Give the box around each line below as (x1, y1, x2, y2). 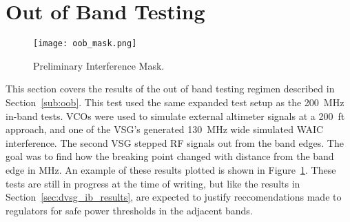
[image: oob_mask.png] (33, 39, 137, 49)
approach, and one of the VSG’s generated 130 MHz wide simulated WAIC (6, 122, 324, 137)
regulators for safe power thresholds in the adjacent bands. (6, 203, 253, 217)
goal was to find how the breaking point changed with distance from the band (6, 149, 334, 163)
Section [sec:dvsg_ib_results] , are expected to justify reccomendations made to (6, 190, 342, 204)
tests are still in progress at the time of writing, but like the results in (6, 176, 300, 190)
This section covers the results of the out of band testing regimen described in (6, 81, 335, 96)
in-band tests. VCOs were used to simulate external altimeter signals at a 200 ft (6, 108, 345, 123)
